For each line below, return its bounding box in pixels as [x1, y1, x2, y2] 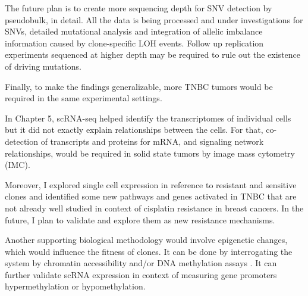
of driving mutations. [5, 60, 81, 72]
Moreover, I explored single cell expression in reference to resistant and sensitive [5, 178, 297, 191]
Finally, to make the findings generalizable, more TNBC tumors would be [5, 80, 273, 92]
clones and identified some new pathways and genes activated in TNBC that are [5, 190, 297, 202]
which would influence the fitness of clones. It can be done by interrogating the [5, 245, 293, 257]
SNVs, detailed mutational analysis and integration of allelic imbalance [5, 25, 263, 38]
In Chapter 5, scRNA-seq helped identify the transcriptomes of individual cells [5, 111, 291, 124]
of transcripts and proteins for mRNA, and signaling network [40, 135, 264, 147]
